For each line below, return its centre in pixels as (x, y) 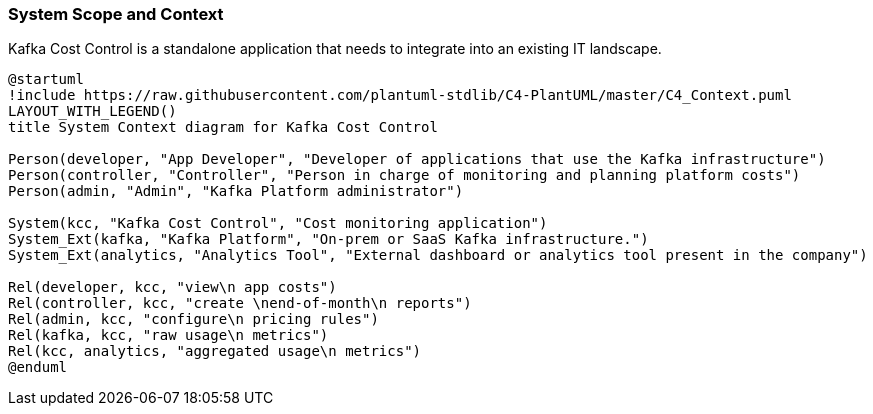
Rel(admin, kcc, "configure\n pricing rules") (193, 319)
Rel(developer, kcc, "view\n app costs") (172, 287)
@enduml (38, 367)
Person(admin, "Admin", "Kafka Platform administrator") (236, 191)
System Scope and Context (116, 14)
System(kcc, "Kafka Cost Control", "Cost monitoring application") (278, 223)
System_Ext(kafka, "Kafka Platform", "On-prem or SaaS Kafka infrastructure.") (328, 239)
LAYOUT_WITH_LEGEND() (92, 111)
